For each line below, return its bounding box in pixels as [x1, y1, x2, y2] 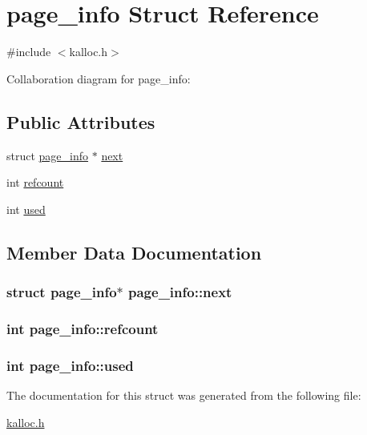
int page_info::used [6, 355, 134, 375]
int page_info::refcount [6, 318, 159, 338]
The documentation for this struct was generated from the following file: [6, 386, 361, 403]
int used [6, 200, 46, 217]
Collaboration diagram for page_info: [6, 70, 191, 87]
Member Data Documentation [6, 240, 262, 264]
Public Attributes [6, 109, 155, 134]
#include [6, 43, 51, 60]
